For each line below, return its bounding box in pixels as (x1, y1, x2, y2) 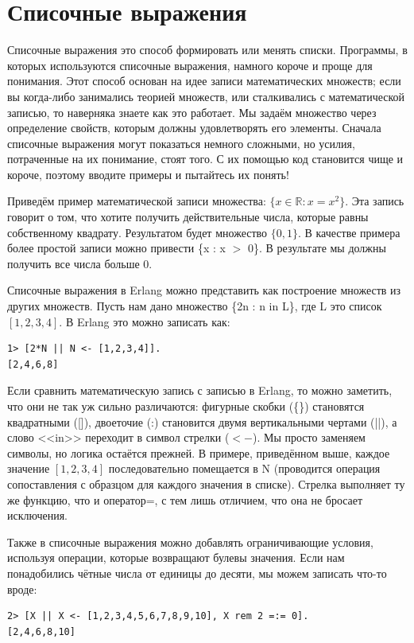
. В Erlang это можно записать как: (59, 313, 230, 329)
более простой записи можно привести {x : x (7, 240, 226, 256)
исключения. (7, 507, 68, 524)
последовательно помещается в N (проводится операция (108, 460, 381, 477)
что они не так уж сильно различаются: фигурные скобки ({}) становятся (7, 398, 365, 414)
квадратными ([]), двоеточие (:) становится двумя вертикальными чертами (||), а (7, 413, 397, 430)
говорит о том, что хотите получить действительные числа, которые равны (7, 208, 369, 225)
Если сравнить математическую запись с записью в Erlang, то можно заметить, (7, 382, 393, 399)
